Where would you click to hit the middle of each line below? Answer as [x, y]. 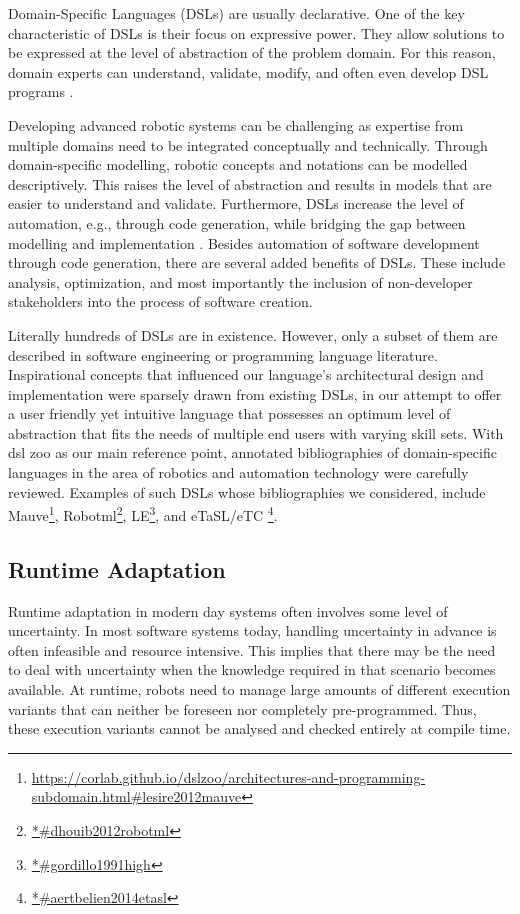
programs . [41, 91]
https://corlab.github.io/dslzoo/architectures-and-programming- [228, 776]
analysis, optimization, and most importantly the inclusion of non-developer [240, 281]
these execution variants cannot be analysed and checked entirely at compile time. [259, 728]
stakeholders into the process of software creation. [160, 301]
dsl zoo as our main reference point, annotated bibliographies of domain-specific [252, 452]
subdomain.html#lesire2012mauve [136, 796]
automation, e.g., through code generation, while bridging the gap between [237, 222]
